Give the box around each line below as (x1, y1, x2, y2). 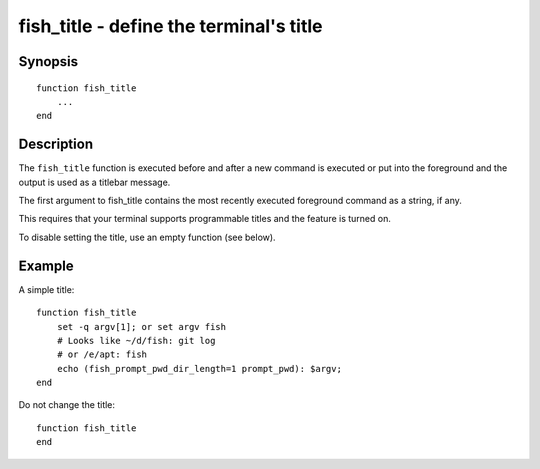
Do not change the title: (18, 399, 115, 411)
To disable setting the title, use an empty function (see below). (18, 231, 276, 243)
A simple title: (18, 283, 75, 295)
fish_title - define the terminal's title (18, 15, 323, 37)
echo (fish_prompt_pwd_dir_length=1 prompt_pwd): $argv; (56, 363, 342, 374)
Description (18, 136, 94, 153)
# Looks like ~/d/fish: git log (56, 335, 216, 346)
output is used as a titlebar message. (18, 176, 171, 188)
